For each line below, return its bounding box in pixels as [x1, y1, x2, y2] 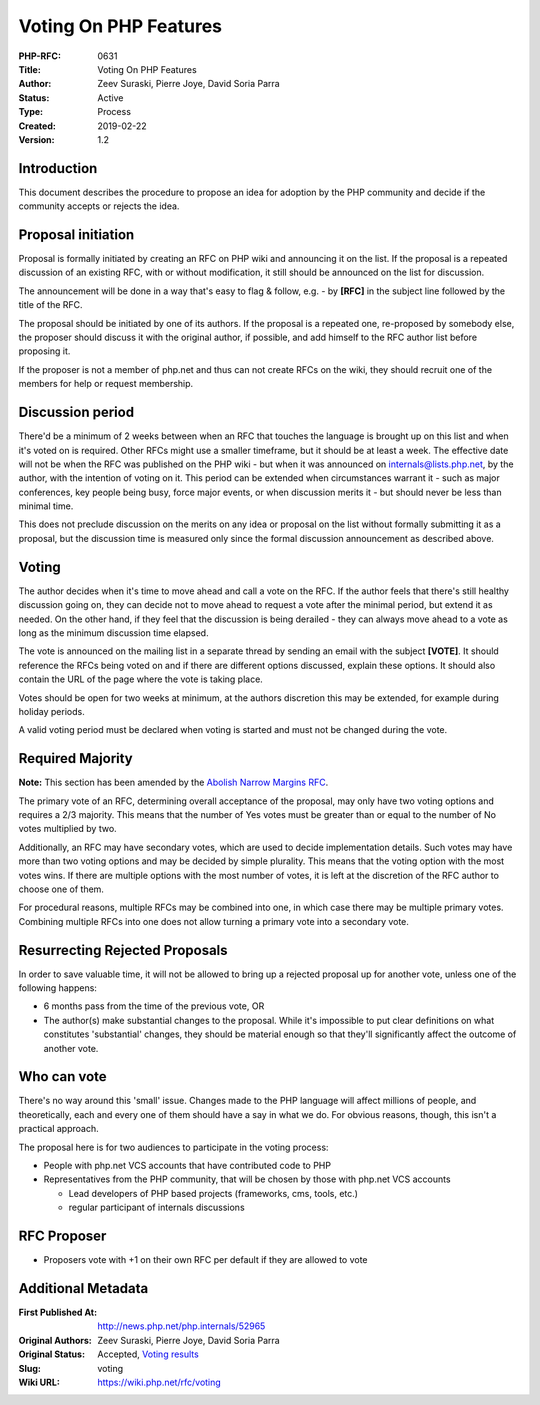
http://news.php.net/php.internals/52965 [97, 1320, 266, 1332]
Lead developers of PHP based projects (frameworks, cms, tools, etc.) [68, 1187, 359, 1199]
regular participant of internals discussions [68, 1201, 245, 1214]
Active [97, 91, 124, 104]
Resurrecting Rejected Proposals [18, 941, 229, 959]
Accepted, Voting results [97, 1348, 199, 1360]
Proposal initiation [18, 226, 135, 243]
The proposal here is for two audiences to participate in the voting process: [18, 1141, 329, 1153]
